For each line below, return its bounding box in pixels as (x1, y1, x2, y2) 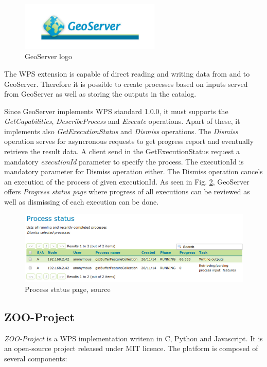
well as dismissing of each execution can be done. (4, 196, 159, 207)
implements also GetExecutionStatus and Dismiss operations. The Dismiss (4, 125, 238, 136)
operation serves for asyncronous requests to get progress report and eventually (4, 136, 254, 146)
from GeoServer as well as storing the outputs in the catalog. (4, 88, 197, 99)
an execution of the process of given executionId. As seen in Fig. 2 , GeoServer (4, 176, 250, 187)
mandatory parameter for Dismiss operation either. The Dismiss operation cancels (4, 166, 263, 177)
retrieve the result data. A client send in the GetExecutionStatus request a (4, 146, 240, 157)
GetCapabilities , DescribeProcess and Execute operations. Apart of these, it (4, 116, 240, 126)
